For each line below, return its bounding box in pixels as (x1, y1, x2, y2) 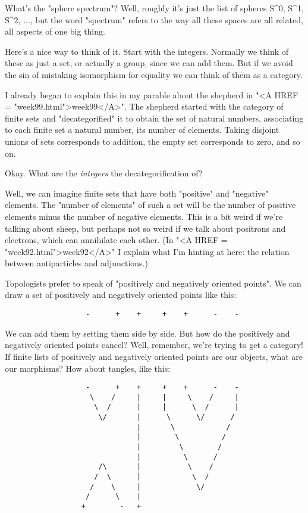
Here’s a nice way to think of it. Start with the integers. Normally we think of (5, 45, 289, 57)
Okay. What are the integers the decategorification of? (5, 167, 203, 179)
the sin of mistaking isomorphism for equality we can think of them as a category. (5, 68, 303, 80)
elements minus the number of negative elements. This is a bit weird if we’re (5, 210, 283, 222)
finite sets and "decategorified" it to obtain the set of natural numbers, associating (5, 111, 304, 124)
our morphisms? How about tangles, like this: (5, 362, 171, 374)
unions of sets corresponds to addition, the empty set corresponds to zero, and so (5, 135, 300, 147)
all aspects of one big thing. (5, 25, 105, 38)
